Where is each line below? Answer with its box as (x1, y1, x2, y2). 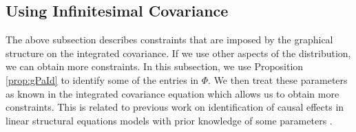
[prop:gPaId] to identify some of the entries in (6, 72, 199, 87)
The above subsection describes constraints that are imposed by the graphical (6, 32, 333, 47)
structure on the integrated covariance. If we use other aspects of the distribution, (6, 45, 351, 60)
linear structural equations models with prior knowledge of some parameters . (6, 113, 333, 127)
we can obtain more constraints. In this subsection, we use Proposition (6, 59, 304, 74)
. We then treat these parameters (208, 72, 348, 87)
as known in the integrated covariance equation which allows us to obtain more (6, 86, 339, 100)
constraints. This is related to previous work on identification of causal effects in (6, 100, 344, 114)
